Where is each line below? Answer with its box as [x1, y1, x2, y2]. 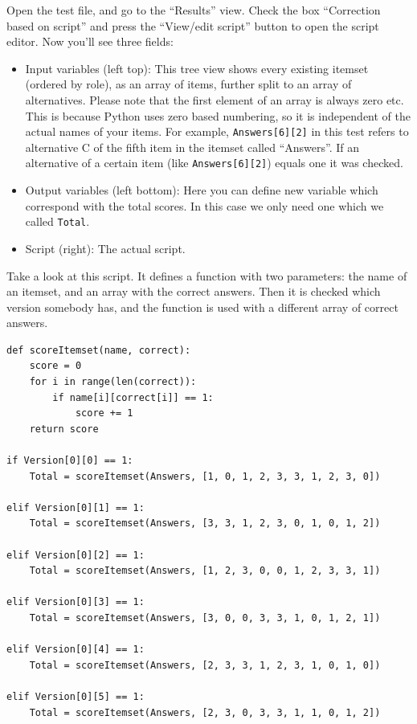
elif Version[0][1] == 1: [6, 501, 145, 513]
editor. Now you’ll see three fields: [6, 33, 174, 50]
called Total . [25, 213, 90, 230]
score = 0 [29, 360, 82, 372]
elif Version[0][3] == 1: [6, 596, 145, 608]
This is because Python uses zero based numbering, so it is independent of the [25, 107, 411, 124]
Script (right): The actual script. [25, 239, 186, 256]
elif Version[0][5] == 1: [6, 690, 145, 702]
